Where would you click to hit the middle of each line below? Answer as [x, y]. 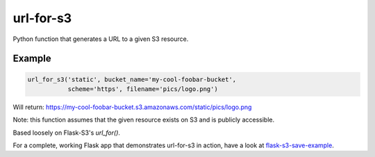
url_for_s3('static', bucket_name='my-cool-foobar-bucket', [132, 79]
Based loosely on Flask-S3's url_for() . [67, 133]
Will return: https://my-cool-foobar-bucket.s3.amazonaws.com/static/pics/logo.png [132, 107]
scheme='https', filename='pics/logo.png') [143, 89]
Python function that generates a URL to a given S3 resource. [101, 39]
